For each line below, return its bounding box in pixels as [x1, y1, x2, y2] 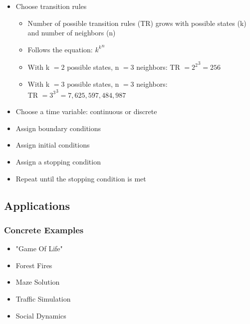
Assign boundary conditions [15, 123, 101, 133]
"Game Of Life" [15, 243, 63, 254]
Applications [4, 197, 70, 213]
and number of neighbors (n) [27, 27, 116, 38]
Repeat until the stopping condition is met [15, 173, 146, 183]
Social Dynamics [15, 310, 66, 321]
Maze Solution [15, 277, 60, 287]
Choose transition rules [15, 1, 87, 11]
